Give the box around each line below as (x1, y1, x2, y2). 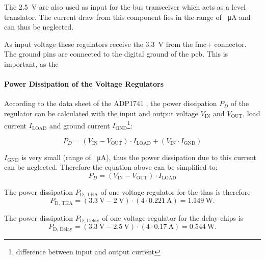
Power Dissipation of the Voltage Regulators (4, 79, 164, 89)
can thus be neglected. (4, 21, 74, 32)
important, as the (4, 58, 59, 69)
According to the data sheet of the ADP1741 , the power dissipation (4, 98, 217, 109)
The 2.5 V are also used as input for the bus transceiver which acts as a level (4, 2, 246, 12)
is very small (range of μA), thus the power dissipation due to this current (21, 151, 256, 162)
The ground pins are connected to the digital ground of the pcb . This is (4, 48, 228, 59)
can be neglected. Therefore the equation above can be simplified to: (4, 162, 218, 172)
